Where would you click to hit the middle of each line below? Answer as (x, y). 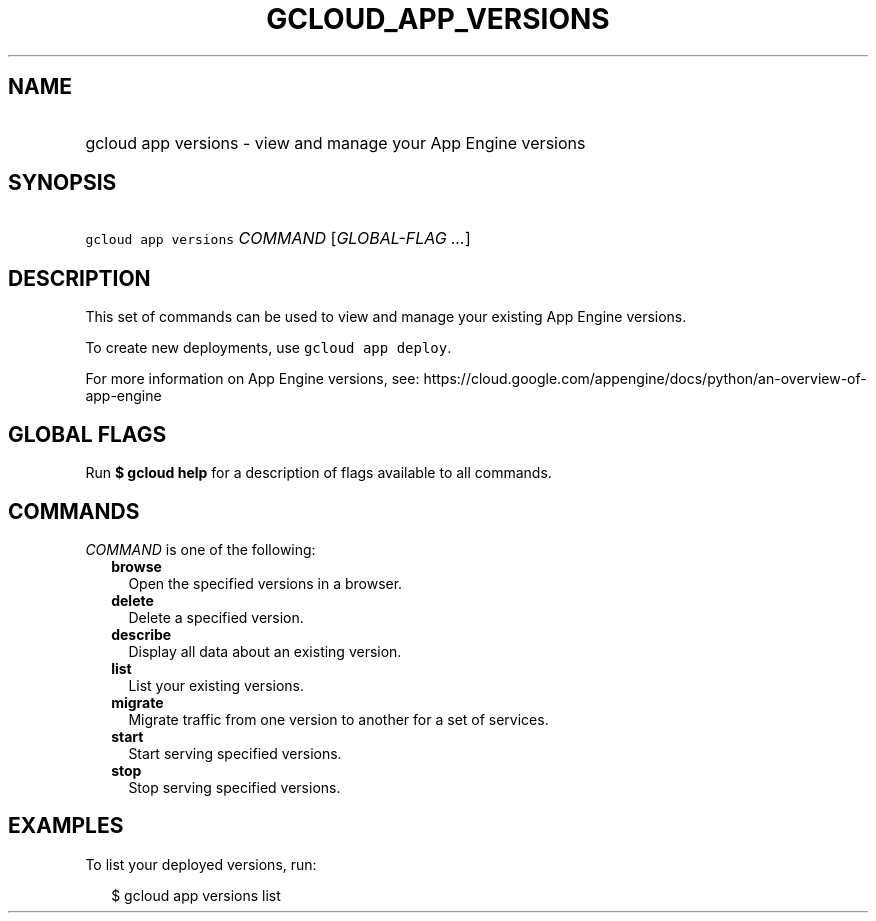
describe (141, 634)
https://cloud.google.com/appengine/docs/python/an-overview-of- (645, 379)
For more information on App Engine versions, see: (252, 379)
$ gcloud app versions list (196, 895)
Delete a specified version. (216, 617)
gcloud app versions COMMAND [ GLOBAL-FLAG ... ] (278, 238)
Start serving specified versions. (235, 753)
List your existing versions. (216, 685)
